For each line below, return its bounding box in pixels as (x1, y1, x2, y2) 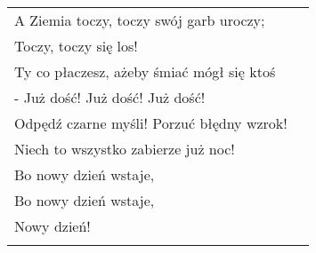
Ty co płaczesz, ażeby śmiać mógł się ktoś (14, 61, 276, 82)
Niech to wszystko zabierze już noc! (14, 138, 235, 159)
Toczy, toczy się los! (14, 36, 138, 56)
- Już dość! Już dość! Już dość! (14, 87, 206, 107)
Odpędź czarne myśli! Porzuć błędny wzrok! (14, 113, 288, 133)
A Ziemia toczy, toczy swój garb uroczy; (14, 10, 265, 30)
